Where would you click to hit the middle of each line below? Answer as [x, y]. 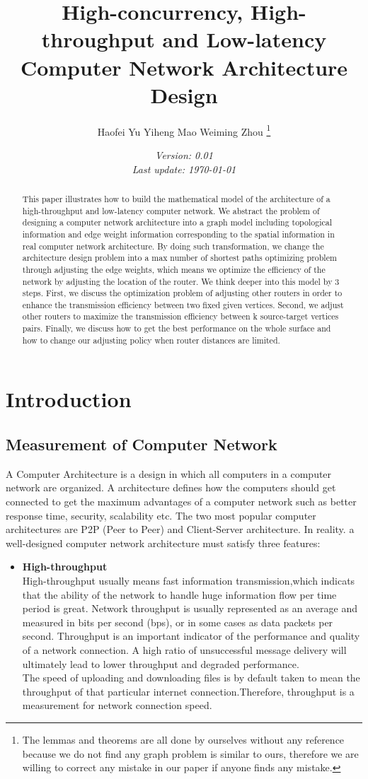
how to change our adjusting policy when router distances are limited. [151, 340]
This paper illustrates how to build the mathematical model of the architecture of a [176, 198]
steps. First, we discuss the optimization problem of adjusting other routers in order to [182, 293]
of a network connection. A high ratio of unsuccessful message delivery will [184, 649]
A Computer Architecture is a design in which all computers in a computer [169, 473]
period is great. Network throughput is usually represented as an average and [190, 608]
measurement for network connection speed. [117, 705]
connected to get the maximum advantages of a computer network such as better [181, 502]
